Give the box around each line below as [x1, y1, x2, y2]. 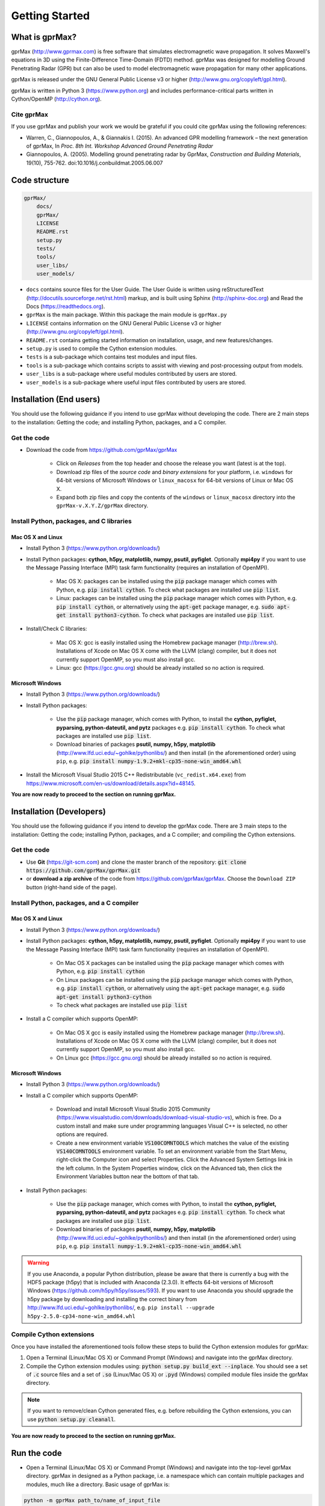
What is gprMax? [11, 32, 77, 42]
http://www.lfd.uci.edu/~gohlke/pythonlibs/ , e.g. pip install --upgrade [27, 1304, 215, 1311]
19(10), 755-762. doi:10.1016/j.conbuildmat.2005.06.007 [26, 159, 163, 166]
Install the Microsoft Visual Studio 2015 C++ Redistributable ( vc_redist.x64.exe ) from [26, 771, 246, 778]
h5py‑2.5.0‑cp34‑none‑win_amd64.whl [27, 1313, 135, 1319]
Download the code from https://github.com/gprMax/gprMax [26, 446, 178, 453]
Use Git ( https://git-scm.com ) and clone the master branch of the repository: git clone [26, 858, 247, 866]
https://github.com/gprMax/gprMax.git [26, 867, 141, 874]
